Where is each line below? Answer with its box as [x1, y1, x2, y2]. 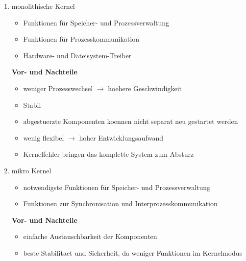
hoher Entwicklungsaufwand [79, 132, 163, 142]
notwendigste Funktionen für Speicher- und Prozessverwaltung [23, 182, 211, 192]
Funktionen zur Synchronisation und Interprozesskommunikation [23, 198, 218, 209]
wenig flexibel [23, 132, 64, 142]
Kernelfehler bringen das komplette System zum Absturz [23, 149, 194, 159]
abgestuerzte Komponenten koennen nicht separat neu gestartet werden [23, 116, 238, 126]
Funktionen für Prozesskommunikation [23, 34, 139, 44]
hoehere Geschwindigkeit [108, 83, 182, 93]
